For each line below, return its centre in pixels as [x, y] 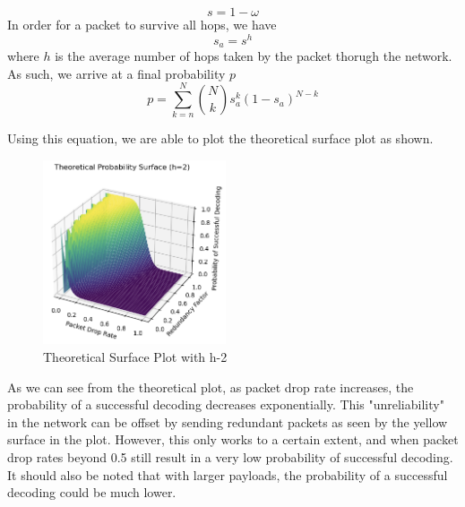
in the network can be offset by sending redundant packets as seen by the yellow [228, 421]
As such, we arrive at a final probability [116, 73]
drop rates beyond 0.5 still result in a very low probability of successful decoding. [230, 457]
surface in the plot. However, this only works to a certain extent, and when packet [233, 439]
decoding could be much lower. [92, 492]
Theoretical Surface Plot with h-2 [135, 357]
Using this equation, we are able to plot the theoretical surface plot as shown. [220, 138]
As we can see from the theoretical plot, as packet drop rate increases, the [211, 387]
